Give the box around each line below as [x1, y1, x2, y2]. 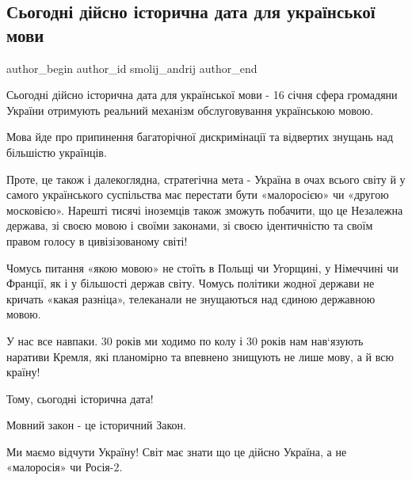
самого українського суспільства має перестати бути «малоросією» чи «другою [6, 186, 389, 203]
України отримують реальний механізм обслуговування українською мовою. [6, 101, 374, 118]
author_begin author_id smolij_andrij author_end [6, 59, 257, 76]
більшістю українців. [6, 143, 107, 160]
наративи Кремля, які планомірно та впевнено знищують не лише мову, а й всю [6, 348, 394, 364]
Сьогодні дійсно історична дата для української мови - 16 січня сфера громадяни [6, 86, 398, 103]
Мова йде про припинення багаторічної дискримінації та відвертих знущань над [6, 128, 394, 145]
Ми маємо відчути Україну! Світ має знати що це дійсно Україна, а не [6, 443, 347, 459]
